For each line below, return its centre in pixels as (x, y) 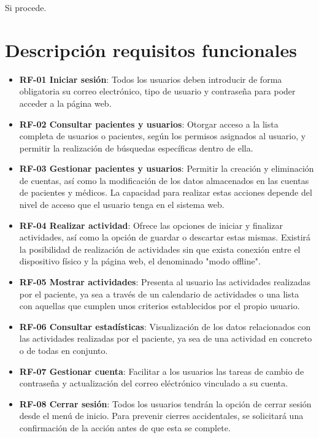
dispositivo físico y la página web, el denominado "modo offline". (140, 261)
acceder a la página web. (65, 103)
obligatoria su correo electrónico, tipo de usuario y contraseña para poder (157, 91)
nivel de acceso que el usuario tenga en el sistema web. (122, 205)
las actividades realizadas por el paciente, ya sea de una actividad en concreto (166, 338)
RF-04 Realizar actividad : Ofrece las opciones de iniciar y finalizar (151, 225)
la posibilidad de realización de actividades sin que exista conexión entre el (160, 249)
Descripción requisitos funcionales (151, 49)
